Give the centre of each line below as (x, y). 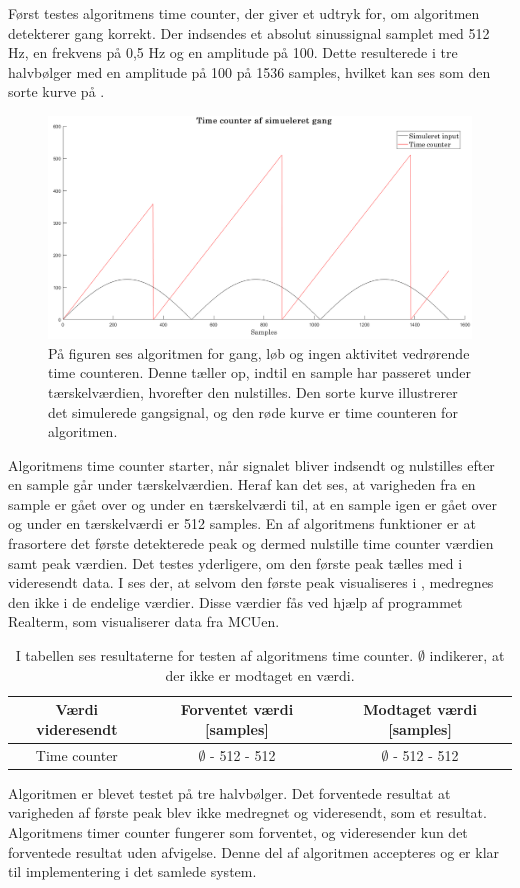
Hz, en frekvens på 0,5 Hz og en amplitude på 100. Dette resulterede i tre (233, 52)
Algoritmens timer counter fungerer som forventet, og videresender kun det (238, 831)
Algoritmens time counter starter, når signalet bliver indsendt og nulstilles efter (251, 464)
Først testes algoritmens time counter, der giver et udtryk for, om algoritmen (244, 13)
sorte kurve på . (56, 91)
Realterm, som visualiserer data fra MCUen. (144, 621)
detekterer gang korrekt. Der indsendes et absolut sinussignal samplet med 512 (249, 32)
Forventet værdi (237, 709)
